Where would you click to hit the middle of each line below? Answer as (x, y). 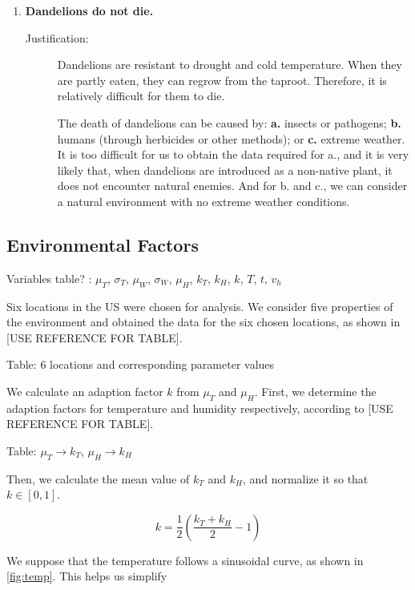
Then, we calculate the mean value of (98, 478)
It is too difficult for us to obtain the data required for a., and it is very (233, 154)
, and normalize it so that (305, 478)
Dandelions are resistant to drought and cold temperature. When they (230, 65)
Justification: (57, 37)
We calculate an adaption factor (85, 391)
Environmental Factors (103, 244)
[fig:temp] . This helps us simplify (87, 576)
